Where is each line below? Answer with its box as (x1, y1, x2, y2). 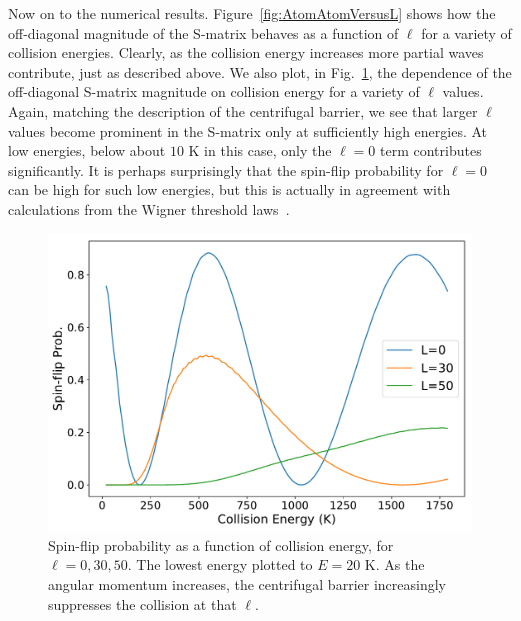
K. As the (364, 554, 425, 575)
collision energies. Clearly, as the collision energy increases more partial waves (8, 42, 484, 63)
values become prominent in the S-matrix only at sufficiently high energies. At (8, 120, 488, 141)
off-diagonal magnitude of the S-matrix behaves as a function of (8, 22, 399, 43)
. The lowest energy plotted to (127, 554, 313, 575)
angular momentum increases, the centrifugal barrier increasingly (48, 574, 446, 595)
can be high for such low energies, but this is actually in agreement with (8, 179, 451, 200)
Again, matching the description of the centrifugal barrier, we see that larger (8, 100, 478, 121)
